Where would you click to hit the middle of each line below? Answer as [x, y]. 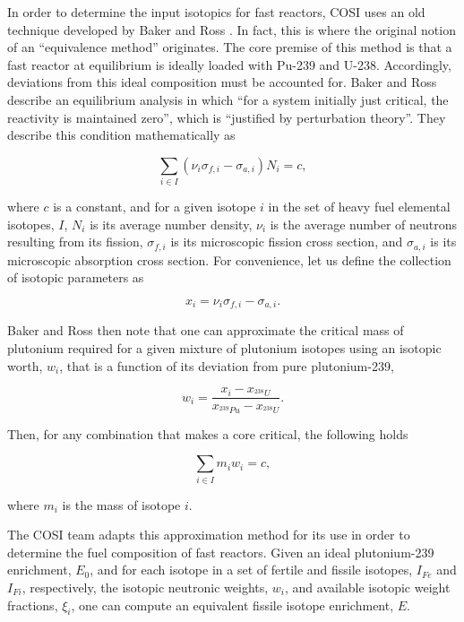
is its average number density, [171, 224]
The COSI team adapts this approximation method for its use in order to [209, 535]
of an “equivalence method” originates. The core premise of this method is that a [230, 47]
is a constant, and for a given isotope [155, 207]
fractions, [33, 605]
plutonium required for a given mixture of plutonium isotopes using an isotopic [224, 347]
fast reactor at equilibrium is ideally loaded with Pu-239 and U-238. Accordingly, [229, 64]
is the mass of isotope [121, 504]
